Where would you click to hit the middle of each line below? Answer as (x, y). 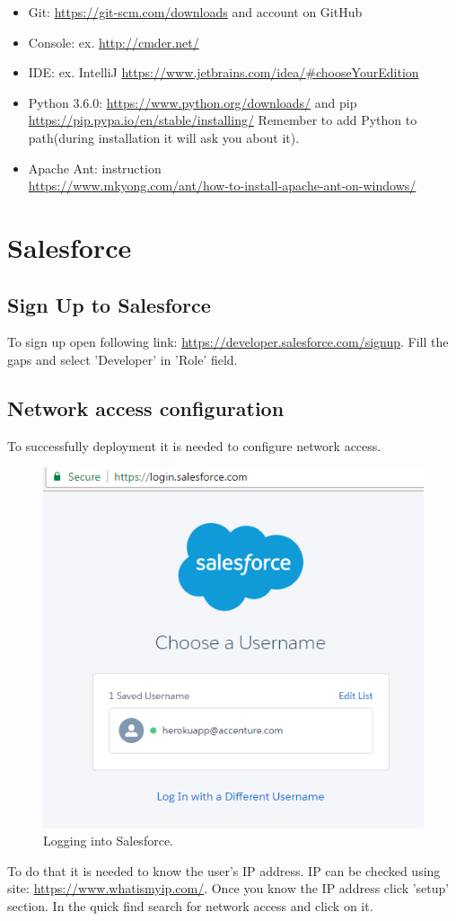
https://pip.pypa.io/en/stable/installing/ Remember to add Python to (223, 120)
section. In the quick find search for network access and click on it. (190, 906)
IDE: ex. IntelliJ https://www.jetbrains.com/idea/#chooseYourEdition (224, 72)
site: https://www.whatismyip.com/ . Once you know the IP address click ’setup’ (228, 888)
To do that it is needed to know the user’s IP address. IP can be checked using (224, 870)
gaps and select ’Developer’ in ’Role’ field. (123, 359)
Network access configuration (146, 407)
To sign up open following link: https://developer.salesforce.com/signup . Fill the (228, 342)
